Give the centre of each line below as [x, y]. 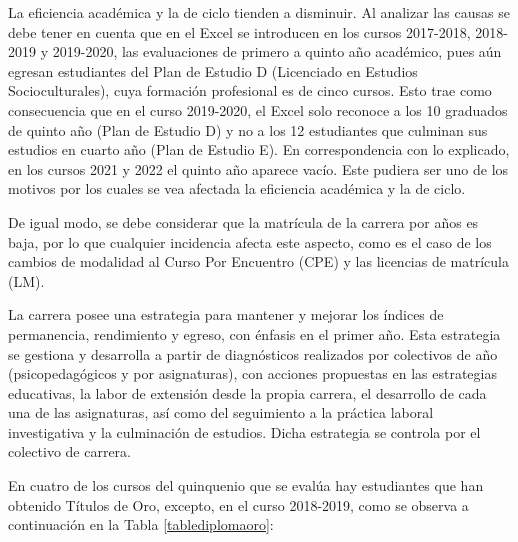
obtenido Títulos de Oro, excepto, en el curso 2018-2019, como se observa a [238, 504]
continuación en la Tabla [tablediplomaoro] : [141, 524]
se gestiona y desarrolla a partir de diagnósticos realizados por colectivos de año [253, 353]
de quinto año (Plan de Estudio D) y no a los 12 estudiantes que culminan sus [248, 129]
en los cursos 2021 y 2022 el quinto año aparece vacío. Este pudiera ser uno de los [258, 168]
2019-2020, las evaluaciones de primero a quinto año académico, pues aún [277, 51]
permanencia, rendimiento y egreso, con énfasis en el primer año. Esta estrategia [254, 333]
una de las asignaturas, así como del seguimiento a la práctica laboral [221, 412]
